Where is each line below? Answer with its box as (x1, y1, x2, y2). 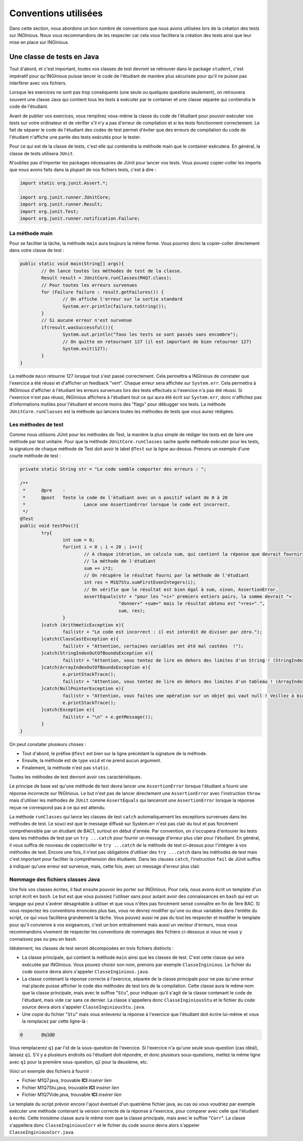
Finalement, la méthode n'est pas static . (22, 764, 110, 771)
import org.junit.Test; (20, 208, 79, 214)
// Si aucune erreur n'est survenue (41, 318, 132, 323)
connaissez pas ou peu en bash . (9, 936, 78, 942)
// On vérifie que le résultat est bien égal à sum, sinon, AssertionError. (83, 587, 279, 592)
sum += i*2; (83, 565, 114, 571)
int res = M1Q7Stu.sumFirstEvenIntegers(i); (83, 580, 196, 585)
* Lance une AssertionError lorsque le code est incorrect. (23, 502, 231, 508)
